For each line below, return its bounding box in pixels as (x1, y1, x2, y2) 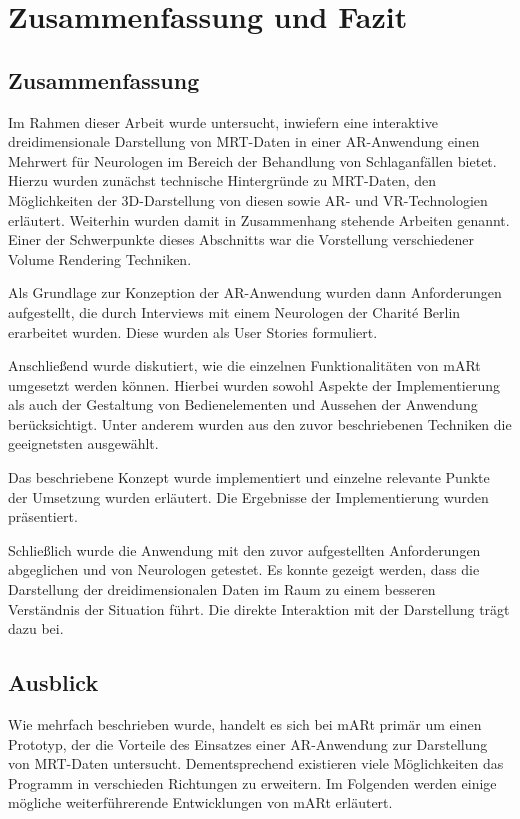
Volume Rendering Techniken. (8, 248, 192, 269)
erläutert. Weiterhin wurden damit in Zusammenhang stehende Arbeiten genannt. (8, 209, 510, 230)
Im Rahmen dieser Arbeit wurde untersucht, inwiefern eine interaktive (8, 111, 438, 132)
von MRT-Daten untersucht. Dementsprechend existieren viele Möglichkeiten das (8, 753, 504, 774)
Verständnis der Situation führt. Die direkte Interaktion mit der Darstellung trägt (8, 598, 510, 619)
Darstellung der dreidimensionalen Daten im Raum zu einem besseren (8, 579, 436, 600)
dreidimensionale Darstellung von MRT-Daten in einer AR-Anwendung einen (8, 131, 480, 152)
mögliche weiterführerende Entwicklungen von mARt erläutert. (8, 792, 393, 813)
